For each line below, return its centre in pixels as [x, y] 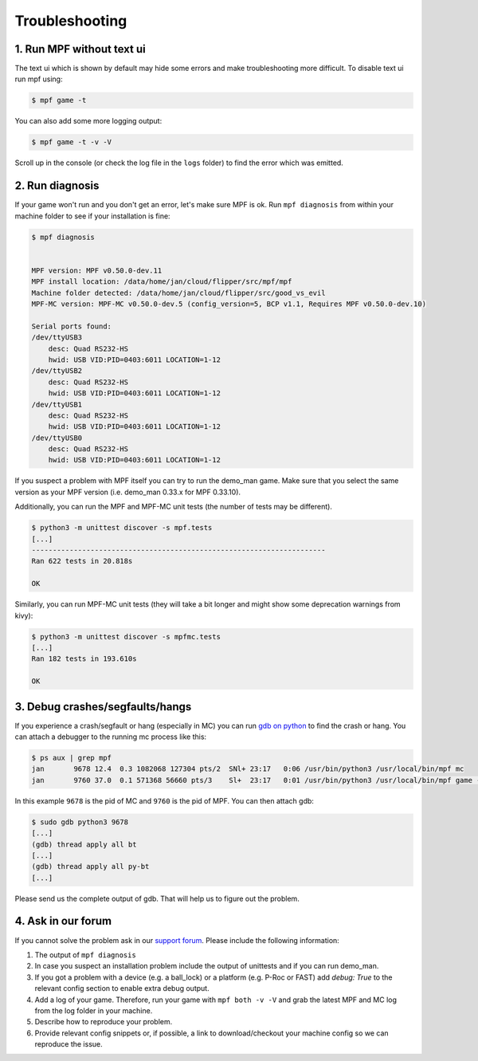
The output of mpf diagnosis [86, 955]
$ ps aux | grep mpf [71, 758]
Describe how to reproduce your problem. [104, 1022]
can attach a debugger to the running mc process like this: [111, 737]
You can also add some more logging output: [88, 121]
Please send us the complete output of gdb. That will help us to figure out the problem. [157, 898]
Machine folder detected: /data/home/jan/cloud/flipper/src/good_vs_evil [178, 293]
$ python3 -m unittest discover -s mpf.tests [122, 528]
